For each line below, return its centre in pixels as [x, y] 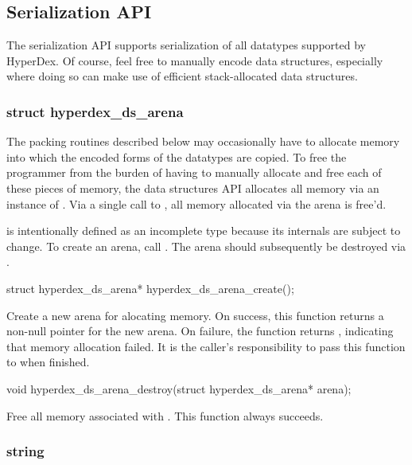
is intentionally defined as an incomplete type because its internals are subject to [204, 231]
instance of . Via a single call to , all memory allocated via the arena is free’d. [196, 203]
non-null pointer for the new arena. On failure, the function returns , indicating [200, 331]
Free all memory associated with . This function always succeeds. [165, 415]
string [25, 451]
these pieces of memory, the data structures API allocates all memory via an [193, 188]
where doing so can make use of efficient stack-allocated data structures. [182, 76]
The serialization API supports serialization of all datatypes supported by [186, 45]
